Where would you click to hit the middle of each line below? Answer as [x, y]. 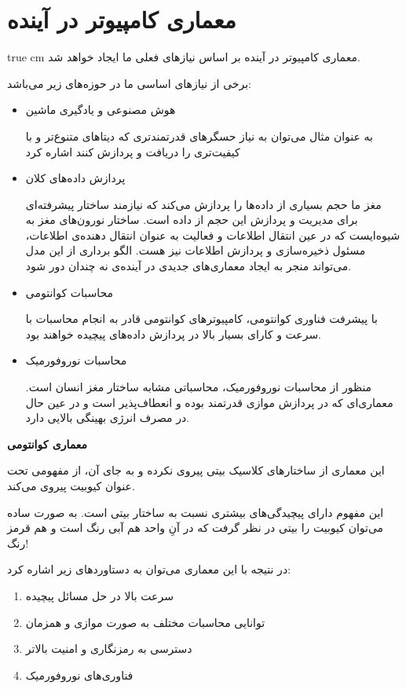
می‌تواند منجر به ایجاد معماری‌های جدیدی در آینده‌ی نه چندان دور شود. [188, 266]
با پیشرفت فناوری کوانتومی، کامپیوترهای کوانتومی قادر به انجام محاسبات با [201, 319]
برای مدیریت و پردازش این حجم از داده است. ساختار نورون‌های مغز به [192, 220]
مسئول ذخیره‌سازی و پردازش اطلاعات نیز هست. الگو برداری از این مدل [196, 250]
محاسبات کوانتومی [69, 292]
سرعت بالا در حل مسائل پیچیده [99, 595]
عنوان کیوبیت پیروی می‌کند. [71, 486]
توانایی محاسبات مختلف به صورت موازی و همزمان [145, 622]
